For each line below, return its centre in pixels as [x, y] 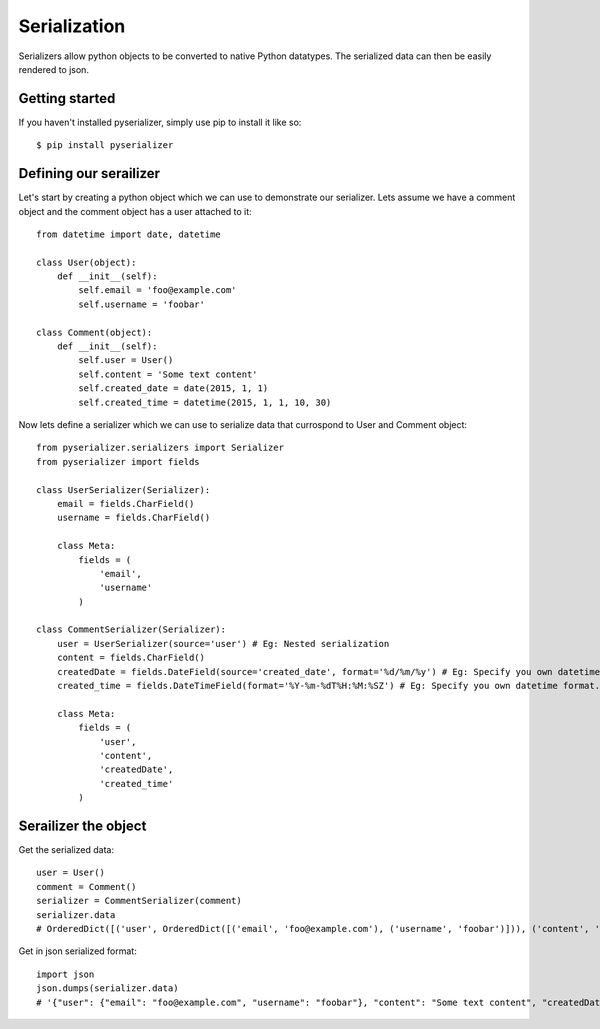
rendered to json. [54, 69]
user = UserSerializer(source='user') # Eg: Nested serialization [223, 643]
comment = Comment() [86, 886]
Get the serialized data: [66, 850]
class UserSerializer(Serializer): [123, 489]
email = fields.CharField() [125, 503]
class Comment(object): [94, 332]
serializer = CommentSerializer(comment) [139, 901]
